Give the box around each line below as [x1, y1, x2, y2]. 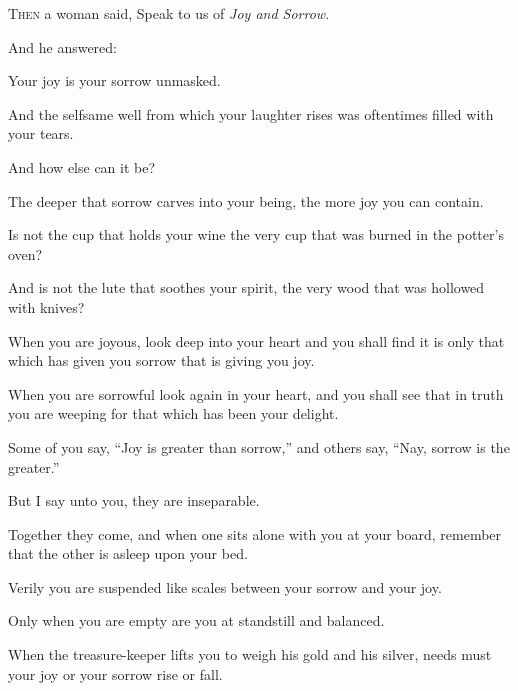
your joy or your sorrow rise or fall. [8, 663, 223, 684]
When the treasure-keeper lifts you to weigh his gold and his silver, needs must [8, 644, 492, 665]
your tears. [8, 123, 74, 144]
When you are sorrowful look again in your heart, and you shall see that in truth [8, 383, 504, 404]
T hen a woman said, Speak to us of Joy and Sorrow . [8, 3, 330, 23]
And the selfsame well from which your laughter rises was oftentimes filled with [8, 103, 494, 124]
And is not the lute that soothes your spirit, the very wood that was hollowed [8, 277, 485, 298]
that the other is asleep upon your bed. [8, 543, 248, 564]
